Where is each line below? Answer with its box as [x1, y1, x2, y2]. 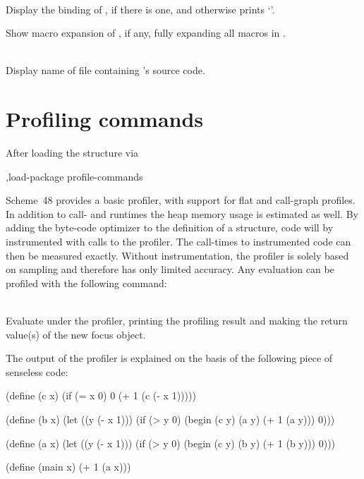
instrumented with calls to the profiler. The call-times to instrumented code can [6, 234, 351, 249]
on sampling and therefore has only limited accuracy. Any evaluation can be [6, 262, 334, 277]
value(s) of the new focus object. [6, 327, 146, 341]
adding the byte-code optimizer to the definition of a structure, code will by [6, 220, 334, 235]
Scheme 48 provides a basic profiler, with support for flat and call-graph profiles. [6, 193, 356, 207]
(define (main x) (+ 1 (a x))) [6, 459, 131, 474]
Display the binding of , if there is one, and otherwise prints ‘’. [6, 1, 275, 16]
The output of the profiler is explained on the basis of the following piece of [6, 351, 333, 365]
